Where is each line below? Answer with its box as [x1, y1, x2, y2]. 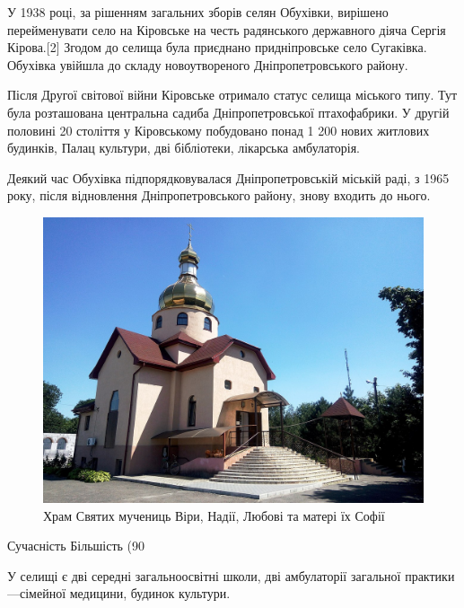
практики [405, 566, 455, 585]
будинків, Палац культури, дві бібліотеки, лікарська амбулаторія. [7, 138, 361, 157]
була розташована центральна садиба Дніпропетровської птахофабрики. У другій [7, 102, 450, 121]
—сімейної [7, 584, 66, 603]
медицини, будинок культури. [69, 584, 231, 603]
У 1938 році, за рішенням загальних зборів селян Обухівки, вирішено [7, 3, 389, 21]
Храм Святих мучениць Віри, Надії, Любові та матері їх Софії [43, 506, 385, 524]
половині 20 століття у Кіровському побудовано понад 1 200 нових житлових [7, 120, 430, 139]
